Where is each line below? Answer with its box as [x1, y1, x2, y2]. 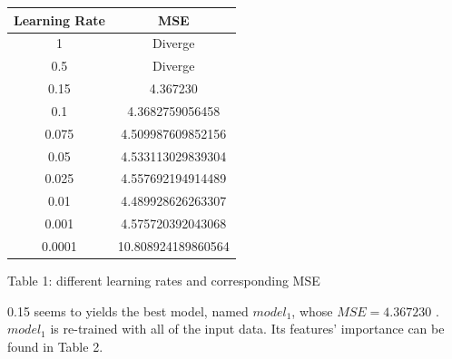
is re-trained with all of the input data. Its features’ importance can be [50, 319, 445, 338]
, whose [291, 301, 333, 320]
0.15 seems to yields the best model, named [7, 301, 249, 320]
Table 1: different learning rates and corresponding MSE [7, 271, 320, 290]
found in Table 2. [7, 336, 103, 355]
